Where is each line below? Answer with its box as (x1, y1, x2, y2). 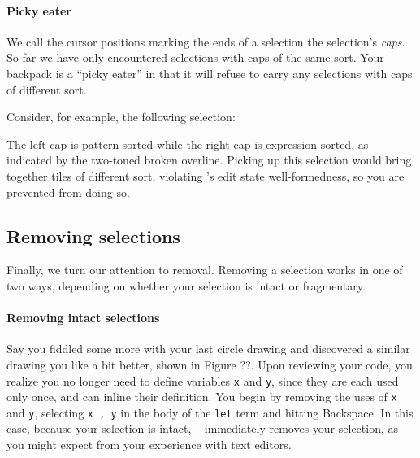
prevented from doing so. (6, 183, 130, 200)
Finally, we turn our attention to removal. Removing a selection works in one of (6, 261, 403, 278)
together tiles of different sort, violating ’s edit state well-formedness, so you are (6, 167, 405, 184)
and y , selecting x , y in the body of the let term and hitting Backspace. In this (6, 403, 414, 421)
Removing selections (6, 223, 180, 248)
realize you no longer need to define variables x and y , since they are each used (6, 372, 399, 389)
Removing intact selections (6, 309, 160, 326)
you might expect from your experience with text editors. (6, 436, 292, 453)
